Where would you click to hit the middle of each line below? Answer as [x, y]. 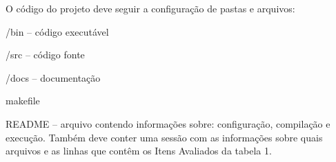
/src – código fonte [45, 55]
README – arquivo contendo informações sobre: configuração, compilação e [168, 123]
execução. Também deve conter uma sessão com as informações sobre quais [164, 137]
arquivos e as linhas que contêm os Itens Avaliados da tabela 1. [139, 151]
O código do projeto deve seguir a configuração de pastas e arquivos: [150, 8]
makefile [23, 101]
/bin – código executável [57, 31]
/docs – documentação [53, 77]
